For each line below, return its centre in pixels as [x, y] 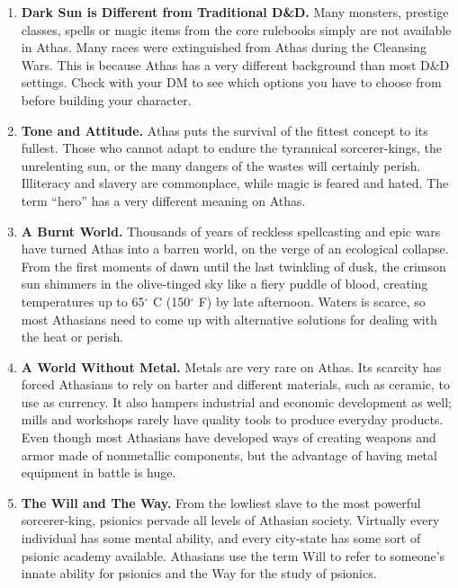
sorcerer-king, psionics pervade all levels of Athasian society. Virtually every [230, 520]
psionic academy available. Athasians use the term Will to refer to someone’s [233, 555]
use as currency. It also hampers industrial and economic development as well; [236, 401]
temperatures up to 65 [83, 301]
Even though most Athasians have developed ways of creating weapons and [229, 437]
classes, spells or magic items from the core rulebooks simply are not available [236, 29]
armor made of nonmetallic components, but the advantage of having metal [229, 454]
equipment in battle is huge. [99, 472]
